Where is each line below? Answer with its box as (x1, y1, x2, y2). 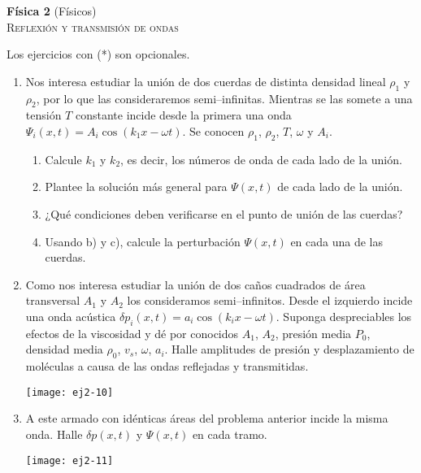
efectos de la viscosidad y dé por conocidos (25, 324, 239, 341)
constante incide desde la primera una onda (75, 106, 292, 124)
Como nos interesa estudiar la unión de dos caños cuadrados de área (25, 276, 366, 293)
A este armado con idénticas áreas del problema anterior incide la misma (25, 410, 388, 427)
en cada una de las (290, 232, 384, 250)
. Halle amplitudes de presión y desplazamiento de (164, 341, 414, 358)
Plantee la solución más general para (45, 178, 228, 195)
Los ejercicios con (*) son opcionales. (7, 46, 190, 63)
